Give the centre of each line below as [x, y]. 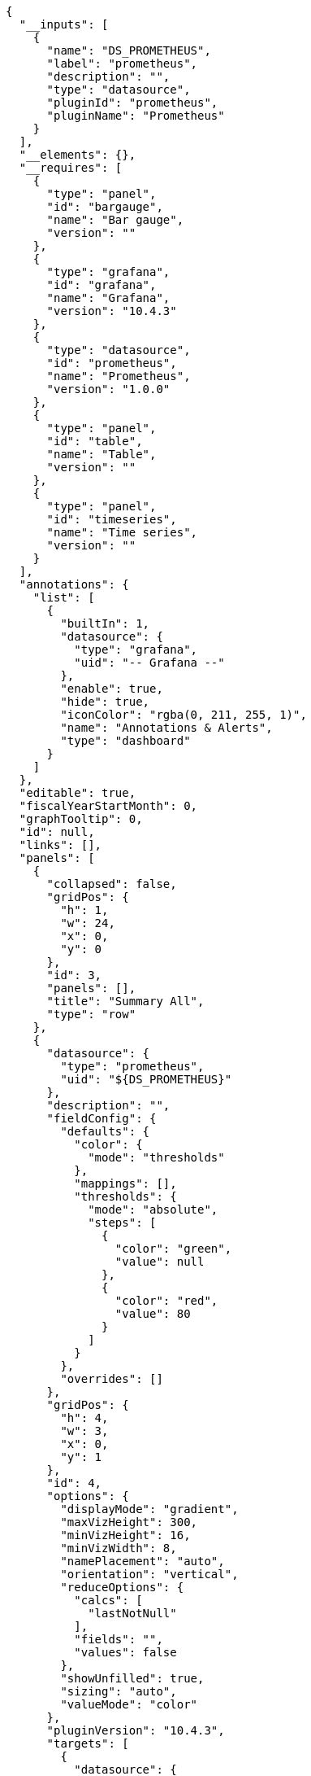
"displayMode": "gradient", [149, 1509]
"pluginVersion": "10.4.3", [136, 1730]
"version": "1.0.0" [108, 389]
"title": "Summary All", [125, 1001]
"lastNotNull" [132, 1613]
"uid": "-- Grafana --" [149, 663]
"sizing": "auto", [119, 1691]
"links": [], [60, 845]
